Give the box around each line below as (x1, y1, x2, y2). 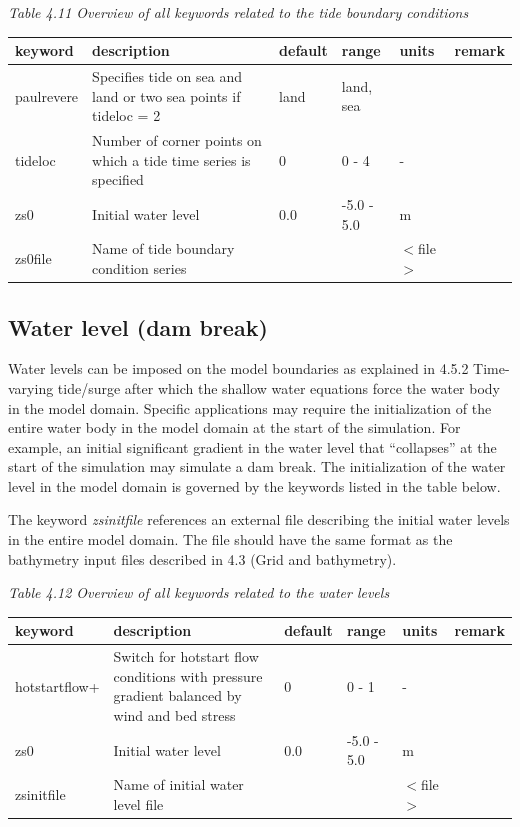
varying (8, 377, 54, 398)
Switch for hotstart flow (113, 646, 259, 667)
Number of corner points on (92, 129, 262, 150)
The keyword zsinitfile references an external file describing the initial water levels (8, 509, 510, 530)
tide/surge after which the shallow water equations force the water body (57, 377, 501, 398)
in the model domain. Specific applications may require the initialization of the (8, 397, 492, 418)
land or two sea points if (92, 85, 241, 106)
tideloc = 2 (92, 105, 161, 126)
